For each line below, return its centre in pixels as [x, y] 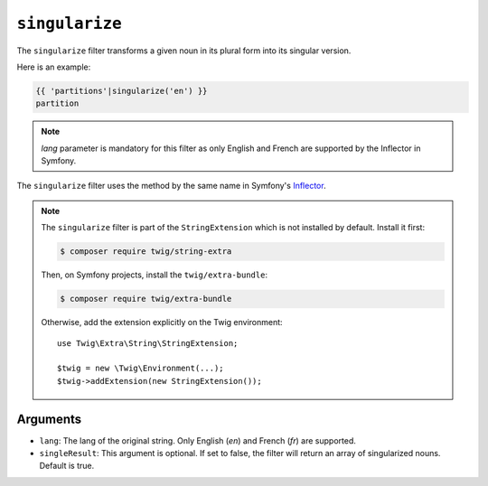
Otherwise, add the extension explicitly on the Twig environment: [162, 322]
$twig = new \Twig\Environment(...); [141, 369]
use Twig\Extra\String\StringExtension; [148, 343]
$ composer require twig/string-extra [146, 252]
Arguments [49, 419]
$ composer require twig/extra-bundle [146, 299]
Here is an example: [54, 67]
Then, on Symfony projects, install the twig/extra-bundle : [155, 275]
